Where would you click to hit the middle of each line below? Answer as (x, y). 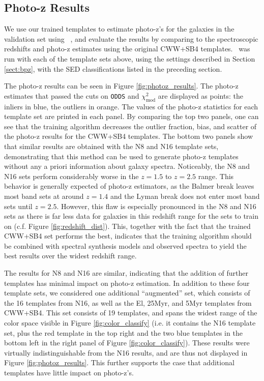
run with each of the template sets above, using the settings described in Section (130, 58)
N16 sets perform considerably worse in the (71, 176)
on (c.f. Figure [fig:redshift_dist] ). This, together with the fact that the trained (127, 226)
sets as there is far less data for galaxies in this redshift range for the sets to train (131, 216)
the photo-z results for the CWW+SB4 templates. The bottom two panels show (129, 136)
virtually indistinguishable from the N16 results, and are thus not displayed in (126, 352)
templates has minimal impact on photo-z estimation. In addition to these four (127, 283)
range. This (216, 176)
